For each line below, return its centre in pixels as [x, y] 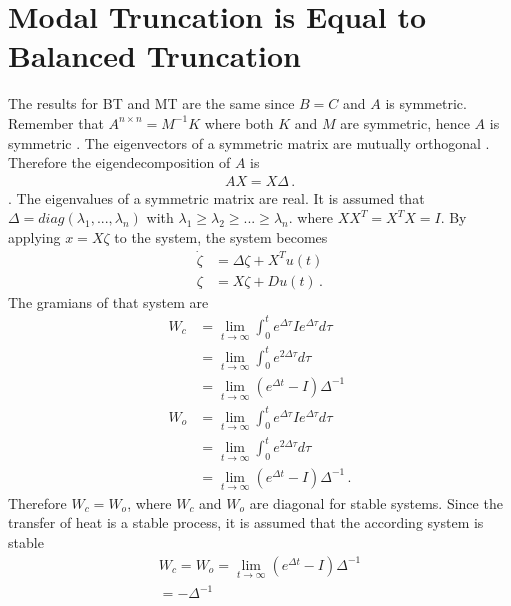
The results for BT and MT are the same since [151, 103]
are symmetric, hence [405, 122]
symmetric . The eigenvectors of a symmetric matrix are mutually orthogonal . [249, 142]
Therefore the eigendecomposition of [119, 162]
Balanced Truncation [154, 55]
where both [239, 122]
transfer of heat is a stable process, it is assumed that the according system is [246, 522]
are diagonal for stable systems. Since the [376, 502]
